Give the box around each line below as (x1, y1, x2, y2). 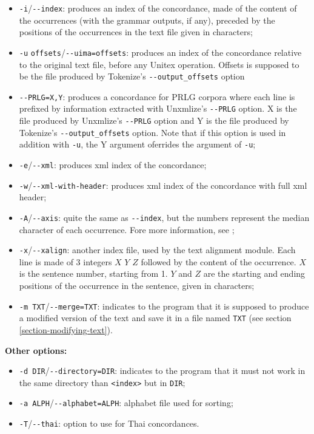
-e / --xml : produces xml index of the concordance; (19, 158, 207, 171)
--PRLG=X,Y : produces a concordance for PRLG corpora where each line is (19, 90, 295, 103)
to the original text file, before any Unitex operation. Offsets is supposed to (19, 58, 299, 70)
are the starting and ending (203, 267, 306, 280)
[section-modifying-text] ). (19, 323, 113, 336)
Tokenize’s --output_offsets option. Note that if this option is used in (19, 126, 286, 138)
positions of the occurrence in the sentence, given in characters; (19, 279, 255, 292)
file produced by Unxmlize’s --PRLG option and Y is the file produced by (19, 114, 289, 127)
